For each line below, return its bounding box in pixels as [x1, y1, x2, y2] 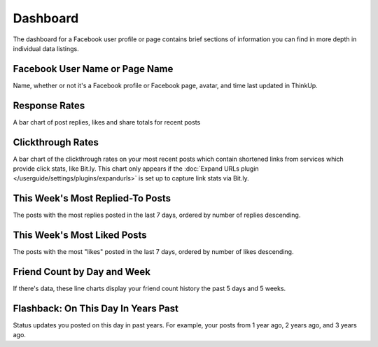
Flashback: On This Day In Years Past [13, 302, 178, 314]
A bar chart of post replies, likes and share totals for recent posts [13, 118, 201, 126]
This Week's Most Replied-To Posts [13, 192, 171, 204]
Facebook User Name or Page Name [13, 63, 174, 75]
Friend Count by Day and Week [13, 266, 150, 278]
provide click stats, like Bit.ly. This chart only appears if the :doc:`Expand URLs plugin [13, 164, 259, 173]
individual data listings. [13, 44, 80, 52]
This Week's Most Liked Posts [13, 229, 147, 241]
